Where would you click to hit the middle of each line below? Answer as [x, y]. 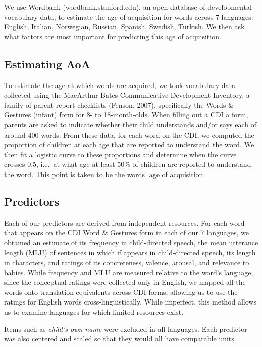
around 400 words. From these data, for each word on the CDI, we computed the [129, 134]
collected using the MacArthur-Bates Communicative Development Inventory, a [127, 95]
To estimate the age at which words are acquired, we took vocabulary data [120, 85]
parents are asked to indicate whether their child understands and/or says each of [130, 124]
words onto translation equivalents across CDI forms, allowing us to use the [121, 292]
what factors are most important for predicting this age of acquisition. [113, 36]
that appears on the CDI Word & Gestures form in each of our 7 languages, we [126, 232]
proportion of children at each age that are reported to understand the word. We [129, 144]
